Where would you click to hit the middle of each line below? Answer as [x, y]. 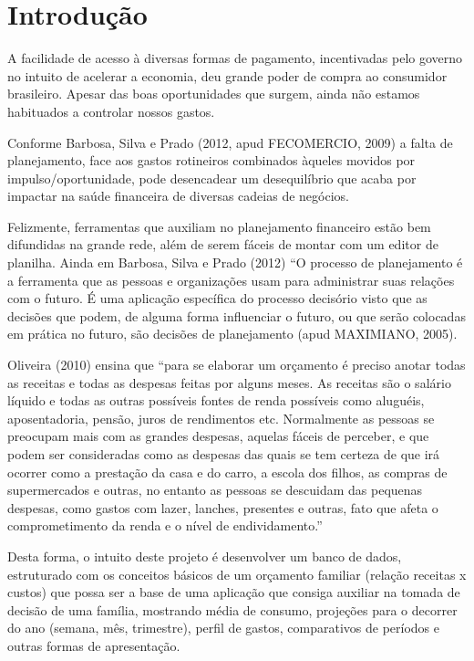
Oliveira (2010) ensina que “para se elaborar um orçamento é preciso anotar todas [237, 365]
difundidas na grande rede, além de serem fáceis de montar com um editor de [223, 244]
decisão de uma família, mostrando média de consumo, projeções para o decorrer [232, 609]
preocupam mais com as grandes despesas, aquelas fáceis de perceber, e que [218, 436]
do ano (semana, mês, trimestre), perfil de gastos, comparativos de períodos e [223, 628]
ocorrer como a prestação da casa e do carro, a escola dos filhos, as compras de [227, 472]
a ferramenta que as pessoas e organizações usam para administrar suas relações [231, 280]
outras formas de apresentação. [94, 645]
